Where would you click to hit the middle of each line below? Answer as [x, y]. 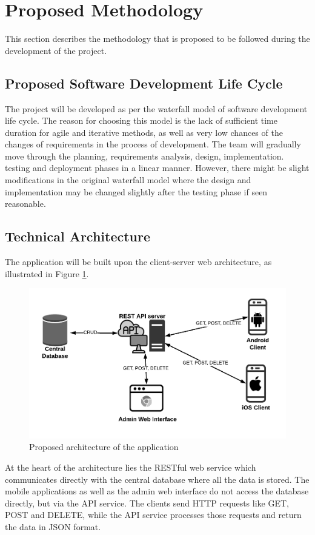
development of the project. [56, 50]
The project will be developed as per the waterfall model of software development [156, 108]
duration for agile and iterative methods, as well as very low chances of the [144, 132]
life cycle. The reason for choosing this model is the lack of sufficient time [141, 120]
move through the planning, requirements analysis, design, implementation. [144, 156]
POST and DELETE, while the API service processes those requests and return [153, 515]
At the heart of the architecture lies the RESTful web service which [131, 467]
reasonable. [25, 204]
